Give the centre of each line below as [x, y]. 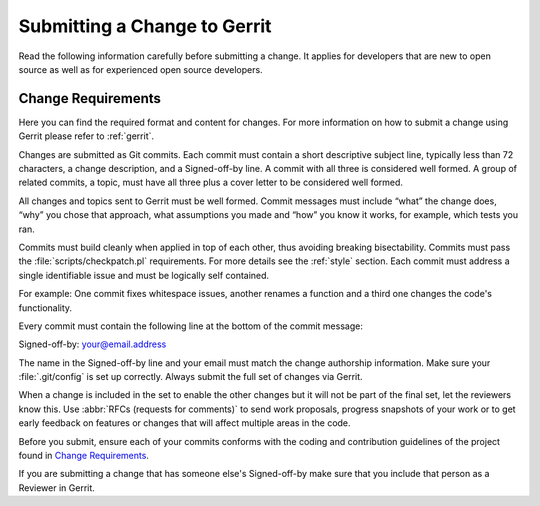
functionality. [45, 307]
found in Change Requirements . [84, 456]
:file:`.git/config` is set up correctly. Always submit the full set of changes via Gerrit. [191, 377]
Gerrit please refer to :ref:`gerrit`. [86, 136]
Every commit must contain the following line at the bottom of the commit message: [191, 326]
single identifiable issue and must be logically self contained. [144, 275]
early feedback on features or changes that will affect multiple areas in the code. [184, 423]
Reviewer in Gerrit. [56, 487]
